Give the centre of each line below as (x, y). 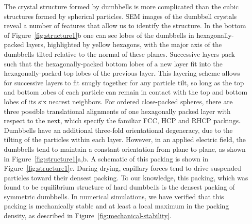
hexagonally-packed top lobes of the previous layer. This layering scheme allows (122, 73)
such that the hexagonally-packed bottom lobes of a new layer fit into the (113, 63)
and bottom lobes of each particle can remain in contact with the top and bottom (126, 92)
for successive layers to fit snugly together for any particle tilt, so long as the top (124, 82)
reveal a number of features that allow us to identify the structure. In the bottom (125, 25)
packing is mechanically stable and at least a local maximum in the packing (117, 206)
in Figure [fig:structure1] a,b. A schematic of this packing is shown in (106, 158)
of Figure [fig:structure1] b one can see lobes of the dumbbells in (99, 35)
